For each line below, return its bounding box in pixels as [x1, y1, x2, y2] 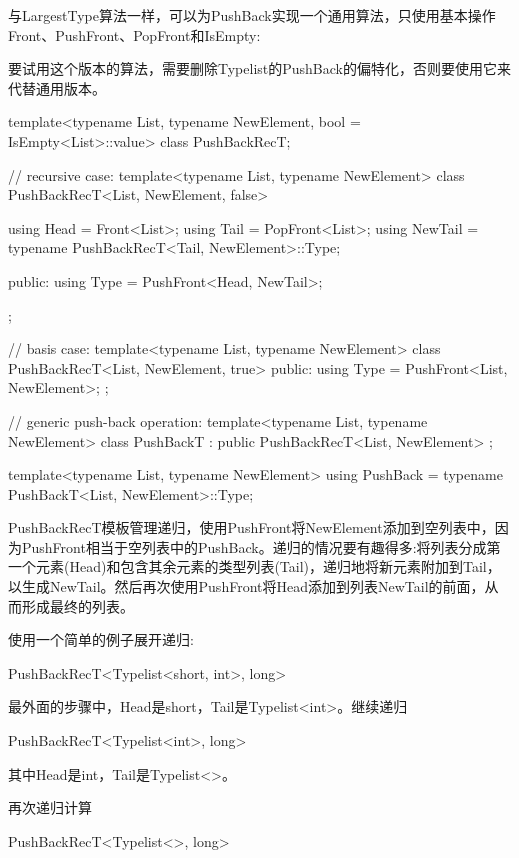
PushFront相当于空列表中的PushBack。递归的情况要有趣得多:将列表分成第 [21, 536, 501, 557]
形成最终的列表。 [21, 595, 134, 616]
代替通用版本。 [8, 77, 106, 98]
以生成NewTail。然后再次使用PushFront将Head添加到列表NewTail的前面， [8, 576, 485, 597]
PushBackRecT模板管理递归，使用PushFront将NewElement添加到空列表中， [8, 517, 495, 538]
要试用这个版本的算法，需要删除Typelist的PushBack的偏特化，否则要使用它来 [8, 58, 511, 79]
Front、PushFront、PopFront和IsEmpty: [8, 24, 261, 45]
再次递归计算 [8, 797, 92, 818]
